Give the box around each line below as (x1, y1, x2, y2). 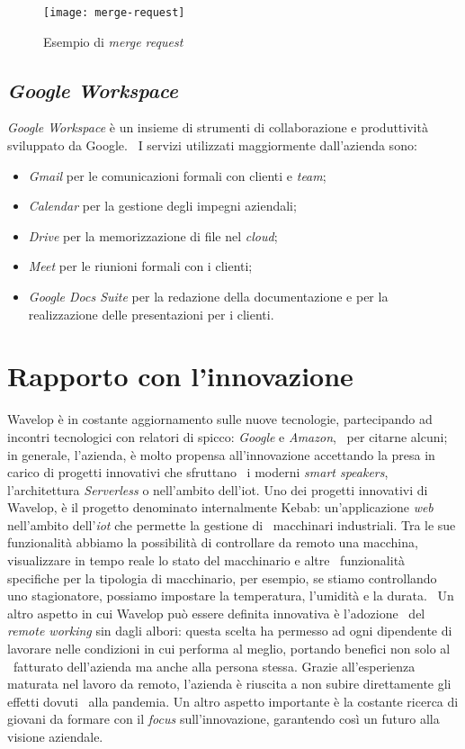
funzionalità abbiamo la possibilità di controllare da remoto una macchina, (7, 533, 418, 552)
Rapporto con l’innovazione (7, 357, 353, 394)
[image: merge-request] (43, 6, 185, 19)
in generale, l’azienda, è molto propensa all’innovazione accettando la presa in (7, 445, 435, 464)
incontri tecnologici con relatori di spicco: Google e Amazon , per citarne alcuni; (7, 427, 448, 446)
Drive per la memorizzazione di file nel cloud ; (28, 226, 278, 245)
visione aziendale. (7, 727, 103, 746)
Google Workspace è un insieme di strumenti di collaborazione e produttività (7, 118, 428, 137)
